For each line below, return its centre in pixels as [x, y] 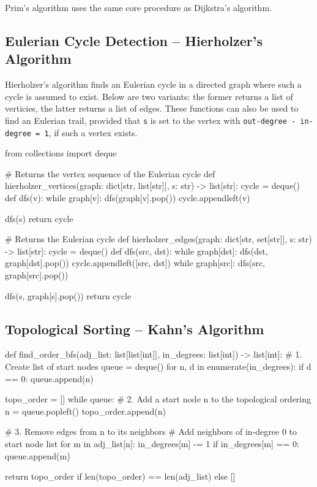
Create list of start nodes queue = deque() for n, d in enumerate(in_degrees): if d [158, 366]
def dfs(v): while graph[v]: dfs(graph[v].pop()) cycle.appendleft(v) [128, 198]
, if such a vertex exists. [93, 132]
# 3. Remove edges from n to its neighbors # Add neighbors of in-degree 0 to [151, 431]
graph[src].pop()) [37, 275]
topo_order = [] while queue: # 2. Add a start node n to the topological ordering [158, 399]
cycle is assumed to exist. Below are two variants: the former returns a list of [149, 96]
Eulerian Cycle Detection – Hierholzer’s [134, 40]
